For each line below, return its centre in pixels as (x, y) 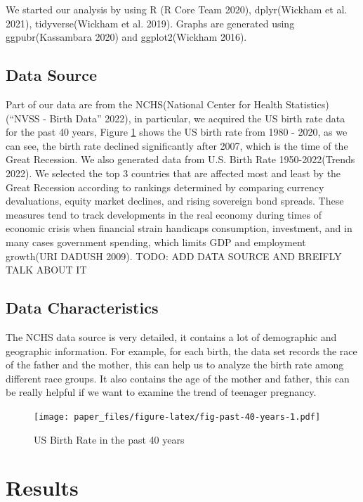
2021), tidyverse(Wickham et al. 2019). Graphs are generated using (150, 23)
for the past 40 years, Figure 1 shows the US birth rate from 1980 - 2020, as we (177, 132)
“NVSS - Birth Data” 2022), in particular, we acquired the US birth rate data (177, 118)
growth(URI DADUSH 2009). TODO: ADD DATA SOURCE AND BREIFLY (174, 256)
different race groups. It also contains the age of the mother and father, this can (178, 378)
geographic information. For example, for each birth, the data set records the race (181, 350)
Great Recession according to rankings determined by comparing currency (165, 187)
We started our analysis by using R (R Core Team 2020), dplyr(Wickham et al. (177, 9)
